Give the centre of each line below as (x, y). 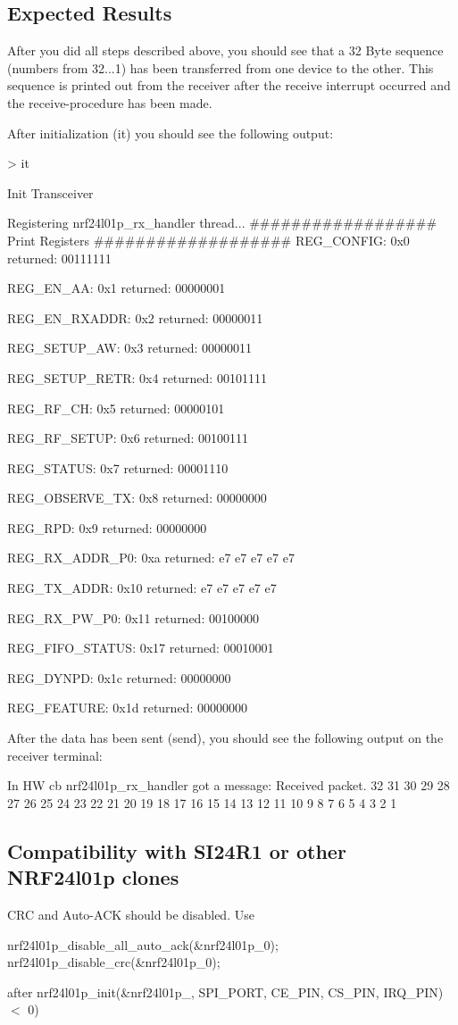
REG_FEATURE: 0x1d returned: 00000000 (127, 708)
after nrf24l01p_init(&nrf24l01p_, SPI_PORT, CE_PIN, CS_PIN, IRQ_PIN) (225, 992)
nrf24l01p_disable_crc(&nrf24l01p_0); (114, 962)
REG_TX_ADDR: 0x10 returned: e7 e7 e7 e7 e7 (142, 588)
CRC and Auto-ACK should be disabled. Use (131, 915)
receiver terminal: (55, 755)
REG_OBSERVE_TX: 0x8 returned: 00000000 (137, 498)
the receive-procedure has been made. (110, 102)
